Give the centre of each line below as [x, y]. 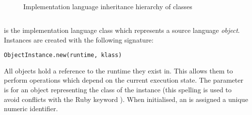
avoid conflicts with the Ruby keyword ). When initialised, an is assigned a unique [126, 99]
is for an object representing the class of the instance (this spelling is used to [118, 90]
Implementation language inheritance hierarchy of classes [108, 6]
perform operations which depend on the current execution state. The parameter [124, 80]
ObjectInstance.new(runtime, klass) [63, 55]
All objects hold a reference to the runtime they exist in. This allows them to [118, 70]
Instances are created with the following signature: [79, 39]
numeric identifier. [31, 108]
